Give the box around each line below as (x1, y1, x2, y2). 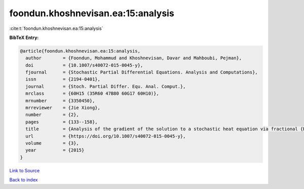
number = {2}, (25, 112, 80, 118)
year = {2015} (25, 147, 85, 153)
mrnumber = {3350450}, (25, 98, 95, 103)
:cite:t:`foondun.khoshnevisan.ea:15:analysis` (9, 25, 103, 31)
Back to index (9, 177, 38, 183)
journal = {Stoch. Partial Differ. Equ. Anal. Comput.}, (25, 84, 186, 89)
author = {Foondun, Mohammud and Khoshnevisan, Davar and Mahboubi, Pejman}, (25, 55, 242, 61)
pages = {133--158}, (25, 119, 98, 125)
